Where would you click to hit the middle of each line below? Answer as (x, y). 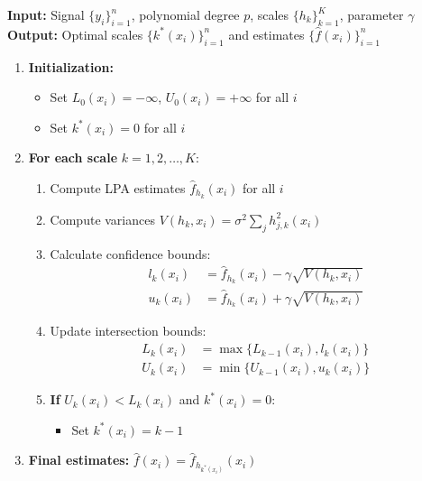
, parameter (372, 14)
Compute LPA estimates (118, 187)
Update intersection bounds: (128, 331)
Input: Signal (46, 14)
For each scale (73, 157)
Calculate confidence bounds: (130, 253)
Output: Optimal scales (75, 34)
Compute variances (102, 219)
